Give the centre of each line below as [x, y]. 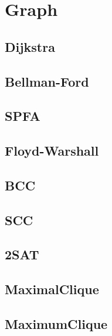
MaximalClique [52, 289]
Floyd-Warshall [52, 151]
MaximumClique [56, 324]
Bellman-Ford [47, 81]
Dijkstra [30, 46]
